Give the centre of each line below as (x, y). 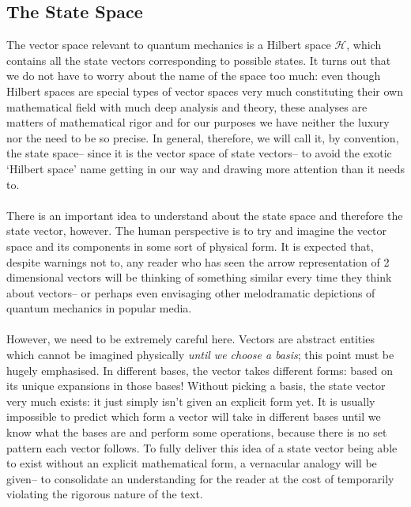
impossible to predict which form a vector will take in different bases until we (194, 416)
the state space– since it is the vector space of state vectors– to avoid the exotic (199, 153)
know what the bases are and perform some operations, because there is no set (197, 432)
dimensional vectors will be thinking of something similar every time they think (199, 277)
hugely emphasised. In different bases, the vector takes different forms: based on (200, 370)
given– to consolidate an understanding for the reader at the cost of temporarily (200, 478)
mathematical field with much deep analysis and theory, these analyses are (187, 106)
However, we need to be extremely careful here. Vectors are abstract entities (190, 339)
